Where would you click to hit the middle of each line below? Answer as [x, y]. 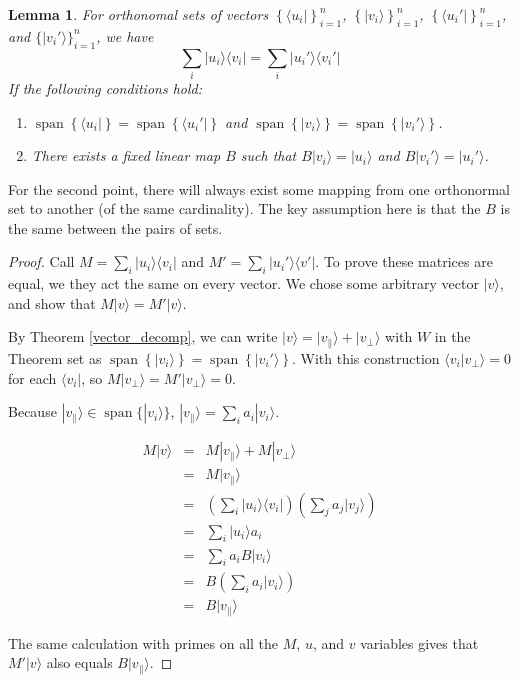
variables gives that [419, 642]
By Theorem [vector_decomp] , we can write [143, 336]
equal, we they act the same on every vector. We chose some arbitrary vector [243, 283]
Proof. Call [41, 261]
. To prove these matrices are [404, 261]
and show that [52, 302]
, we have [125, 35]
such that [268, 155]
